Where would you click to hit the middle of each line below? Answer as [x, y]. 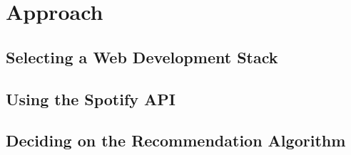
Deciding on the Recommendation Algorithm [176, 140]
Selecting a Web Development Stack [142, 57]
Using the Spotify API [91, 98]
